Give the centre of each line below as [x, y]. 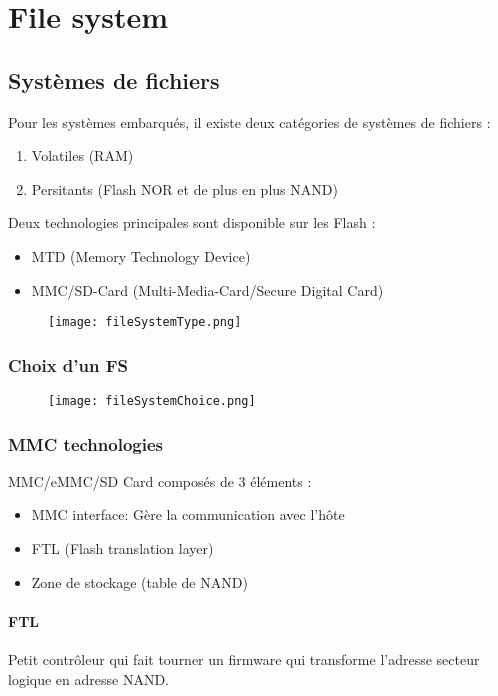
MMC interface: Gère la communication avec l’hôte [188, 514]
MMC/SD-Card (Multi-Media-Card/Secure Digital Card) [207, 289]
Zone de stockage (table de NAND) [139, 581]
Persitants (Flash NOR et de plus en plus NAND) [184, 188]
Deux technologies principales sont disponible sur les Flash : [192, 222]
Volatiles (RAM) [82, 155]
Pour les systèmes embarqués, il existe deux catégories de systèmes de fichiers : [249, 121]
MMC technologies [85, 443]
